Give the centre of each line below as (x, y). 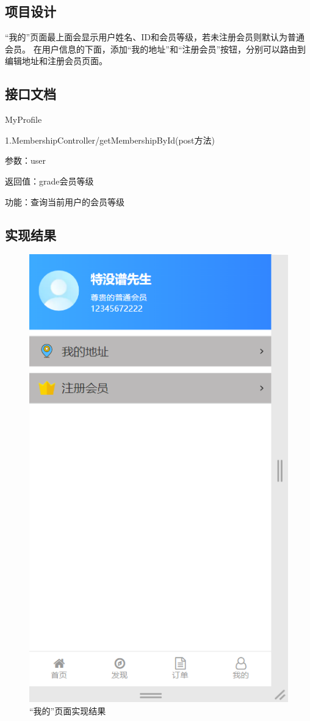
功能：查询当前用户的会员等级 (65, 201)
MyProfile (23, 119)
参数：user (26, 160)
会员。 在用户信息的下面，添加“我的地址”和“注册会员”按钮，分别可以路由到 (156, 49)
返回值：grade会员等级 (49, 181)
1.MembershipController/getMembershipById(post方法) (110, 140)
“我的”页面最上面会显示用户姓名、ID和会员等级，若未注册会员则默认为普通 (155, 37)
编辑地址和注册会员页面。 (56, 61)
